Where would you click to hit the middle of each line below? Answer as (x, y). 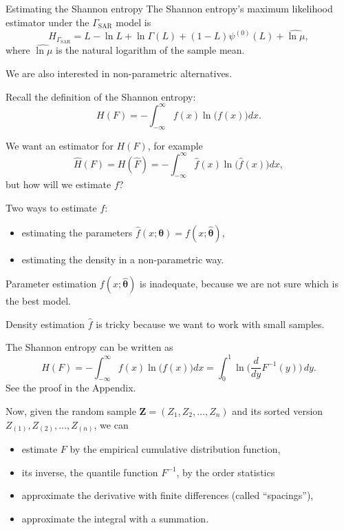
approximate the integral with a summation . (115, 518)
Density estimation (45, 324)
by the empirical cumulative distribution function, (175, 449)
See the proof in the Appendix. (71, 388)
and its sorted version (278, 410)
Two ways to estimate (51, 208)
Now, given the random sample (71, 410)
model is (133, 22)
